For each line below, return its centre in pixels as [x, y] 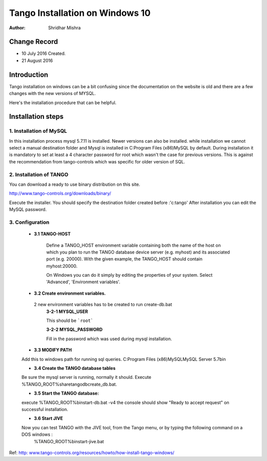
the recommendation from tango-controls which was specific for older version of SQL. [97, 161]
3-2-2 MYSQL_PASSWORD [74, 330]
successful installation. [45, 409]
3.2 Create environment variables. [70, 293]
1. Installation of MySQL [38, 131]
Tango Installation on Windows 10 [80, 13]
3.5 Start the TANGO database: [66, 393]
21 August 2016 [37, 60]
